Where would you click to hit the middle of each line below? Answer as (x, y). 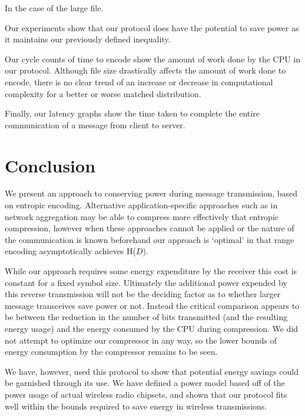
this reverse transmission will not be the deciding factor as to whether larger (143, 294)
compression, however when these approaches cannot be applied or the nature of (150, 228)
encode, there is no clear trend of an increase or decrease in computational (139, 81)
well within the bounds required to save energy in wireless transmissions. (136, 406)
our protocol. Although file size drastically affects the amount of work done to (145, 70)
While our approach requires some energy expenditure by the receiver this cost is (151, 271)
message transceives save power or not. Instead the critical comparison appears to (152, 305)
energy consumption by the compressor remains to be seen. (111, 352)
